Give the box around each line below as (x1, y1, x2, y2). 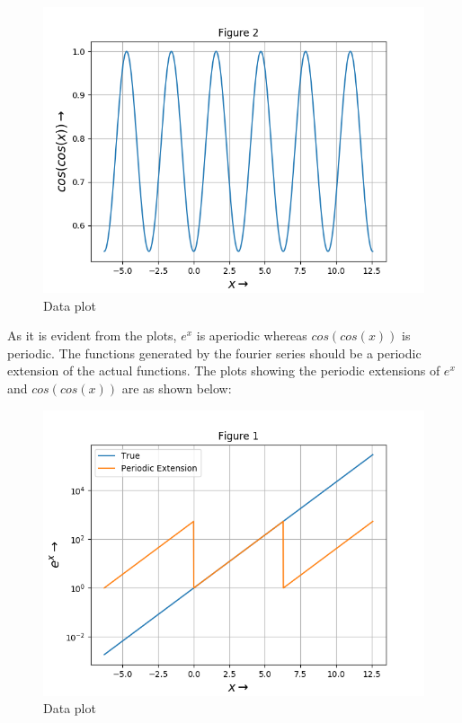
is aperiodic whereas (196, 326, 307, 345)
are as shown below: (121, 378, 232, 397)
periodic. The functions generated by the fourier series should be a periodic (7, 343, 422, 362)
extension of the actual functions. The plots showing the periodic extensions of (7, 361, 440, 380)
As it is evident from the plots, (7, 326, 177, 345)
